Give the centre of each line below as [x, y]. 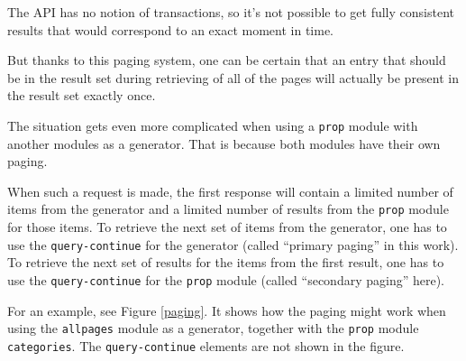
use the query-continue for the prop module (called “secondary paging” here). [226, 279]
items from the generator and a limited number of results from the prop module [228, 209]
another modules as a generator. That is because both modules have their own [224, 143]
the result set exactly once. [82, 95]
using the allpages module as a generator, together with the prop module [213, 328]
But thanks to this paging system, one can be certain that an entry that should [227, 60]
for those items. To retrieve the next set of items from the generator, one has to [227, 227]
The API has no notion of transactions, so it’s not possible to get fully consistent [231, 12]
